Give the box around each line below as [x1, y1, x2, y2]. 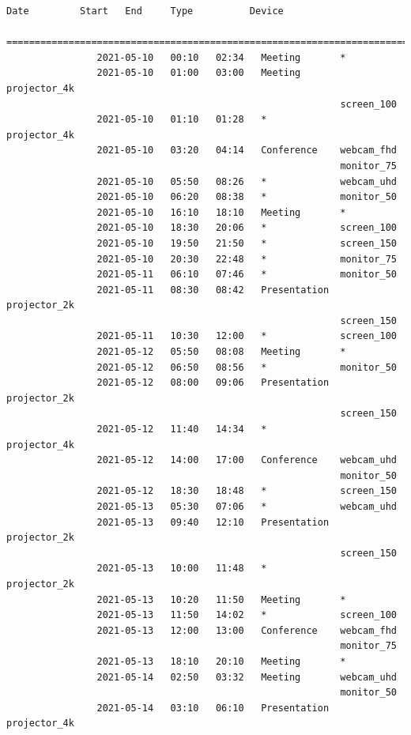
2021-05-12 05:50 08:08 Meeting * [96, 346, 346, 358]
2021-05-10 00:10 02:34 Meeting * [96, 51, 346, 63]
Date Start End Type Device [6, 6, 284, 17]
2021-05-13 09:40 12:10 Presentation [96, 516, 330, 528]
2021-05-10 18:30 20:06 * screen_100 [96, 222, 397, 234]
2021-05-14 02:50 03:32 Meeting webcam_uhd [96, 671, 397, 683]
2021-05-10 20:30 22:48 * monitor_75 [96, 253, 397, 265]
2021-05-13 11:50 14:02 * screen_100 [96, 609, 397, 621]
